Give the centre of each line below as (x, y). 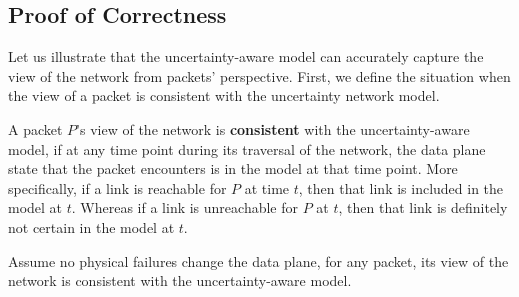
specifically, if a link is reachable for (117, 187)
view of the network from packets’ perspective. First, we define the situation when (259, 75)
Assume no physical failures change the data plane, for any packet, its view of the (258, 260)
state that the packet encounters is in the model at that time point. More (233, 168)
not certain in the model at (91, 226)
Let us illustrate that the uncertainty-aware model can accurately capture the (246, 56)
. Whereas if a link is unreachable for (185, 207)
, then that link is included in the (401, 187)
